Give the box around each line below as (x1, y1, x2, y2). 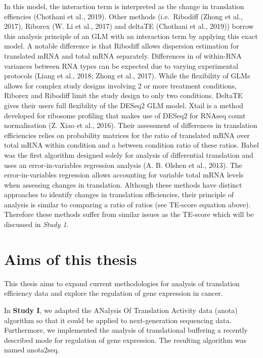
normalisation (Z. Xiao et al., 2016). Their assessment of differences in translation (4, 120, 257, 130)
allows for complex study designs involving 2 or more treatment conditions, (4, 80, 237, 91)
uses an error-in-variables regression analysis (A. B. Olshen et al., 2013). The (4, 159, 242, 170)
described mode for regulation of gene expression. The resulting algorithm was (4, 334, 246, 345)
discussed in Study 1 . (4, 219, 69, 230)
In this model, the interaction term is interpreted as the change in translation (4, 1, 244, 11)
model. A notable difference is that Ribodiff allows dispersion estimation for (4, 40, 239, 51)
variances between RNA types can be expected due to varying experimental (4, 60, 238, 71)
